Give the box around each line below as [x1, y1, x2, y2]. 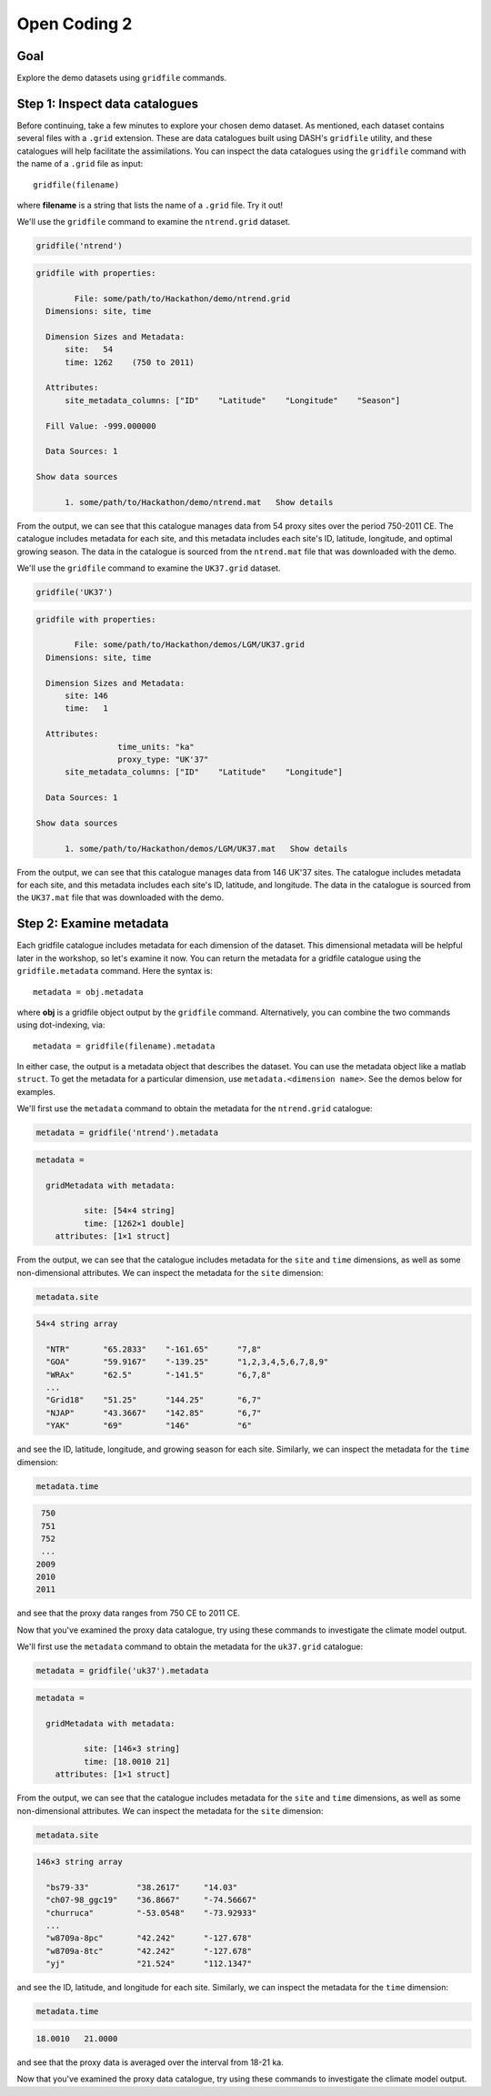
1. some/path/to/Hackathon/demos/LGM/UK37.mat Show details [65, 843, 348, 854]
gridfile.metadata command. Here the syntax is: [16, 966, 213, 977]
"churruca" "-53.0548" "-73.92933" [45, 1908, 257, 1918]
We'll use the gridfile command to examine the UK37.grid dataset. [16, 562, 281, 573]
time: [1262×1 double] [83, 1218, 185, 1229]
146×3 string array [35, 1857, 123, 1868]
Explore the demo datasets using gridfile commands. [16, 73, 227, 84]
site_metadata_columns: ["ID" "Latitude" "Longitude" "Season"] [65, 395, 401, 405]
